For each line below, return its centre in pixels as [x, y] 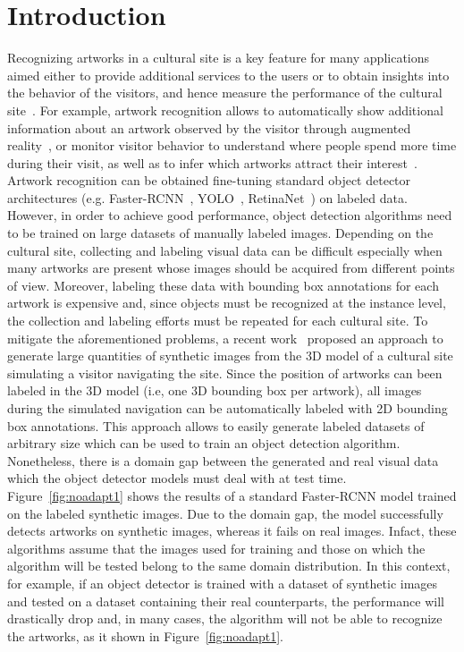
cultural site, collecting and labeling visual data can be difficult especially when [225, 250]
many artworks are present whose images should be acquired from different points [231, 268]
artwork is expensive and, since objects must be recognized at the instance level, [227, 303]
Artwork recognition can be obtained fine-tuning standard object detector [209, 180]
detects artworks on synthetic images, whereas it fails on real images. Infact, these [232, 531]
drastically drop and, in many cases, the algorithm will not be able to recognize [225, 618]
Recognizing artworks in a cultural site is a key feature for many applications [219, 58]
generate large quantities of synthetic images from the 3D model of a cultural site [230, 356]
